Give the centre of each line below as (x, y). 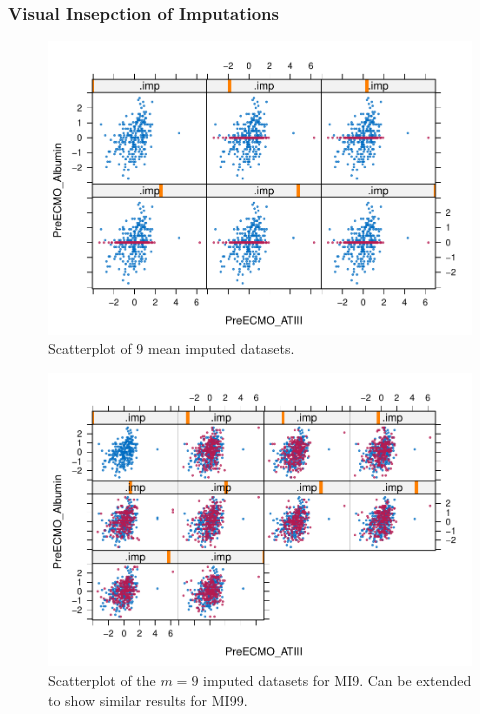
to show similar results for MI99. (148, 699)
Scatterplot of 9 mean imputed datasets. (171, 348)
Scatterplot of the (102, 680)
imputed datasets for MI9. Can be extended (337, 680)
